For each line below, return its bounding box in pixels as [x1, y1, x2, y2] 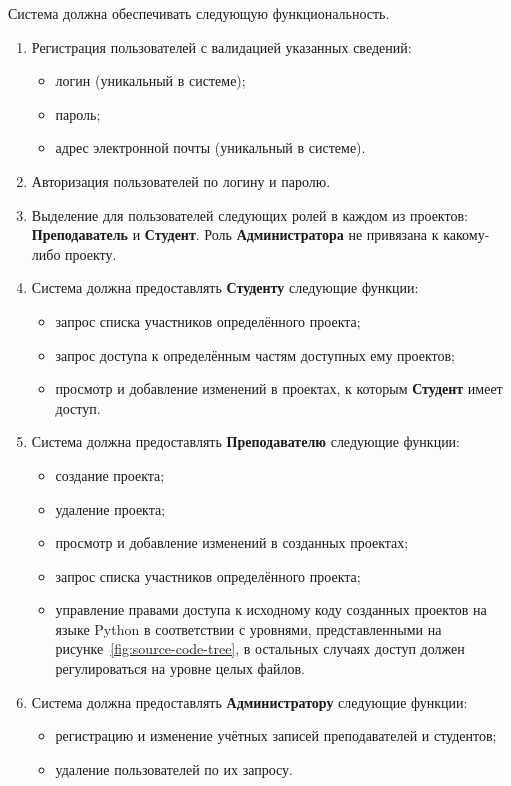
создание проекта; [55, 464, 165, 485]
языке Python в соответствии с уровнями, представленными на [55, 618, 442, 639]
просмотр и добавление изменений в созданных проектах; [55, 532, 409, 553]
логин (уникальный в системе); [55, 70, 246, 91]
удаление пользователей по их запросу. [55, 758, 293, 779]
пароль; [55, 103, 101, 124]
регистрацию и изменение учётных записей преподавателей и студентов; [55, 725, 497, 746]
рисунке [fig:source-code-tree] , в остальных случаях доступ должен [55, 638, 465, 659]
